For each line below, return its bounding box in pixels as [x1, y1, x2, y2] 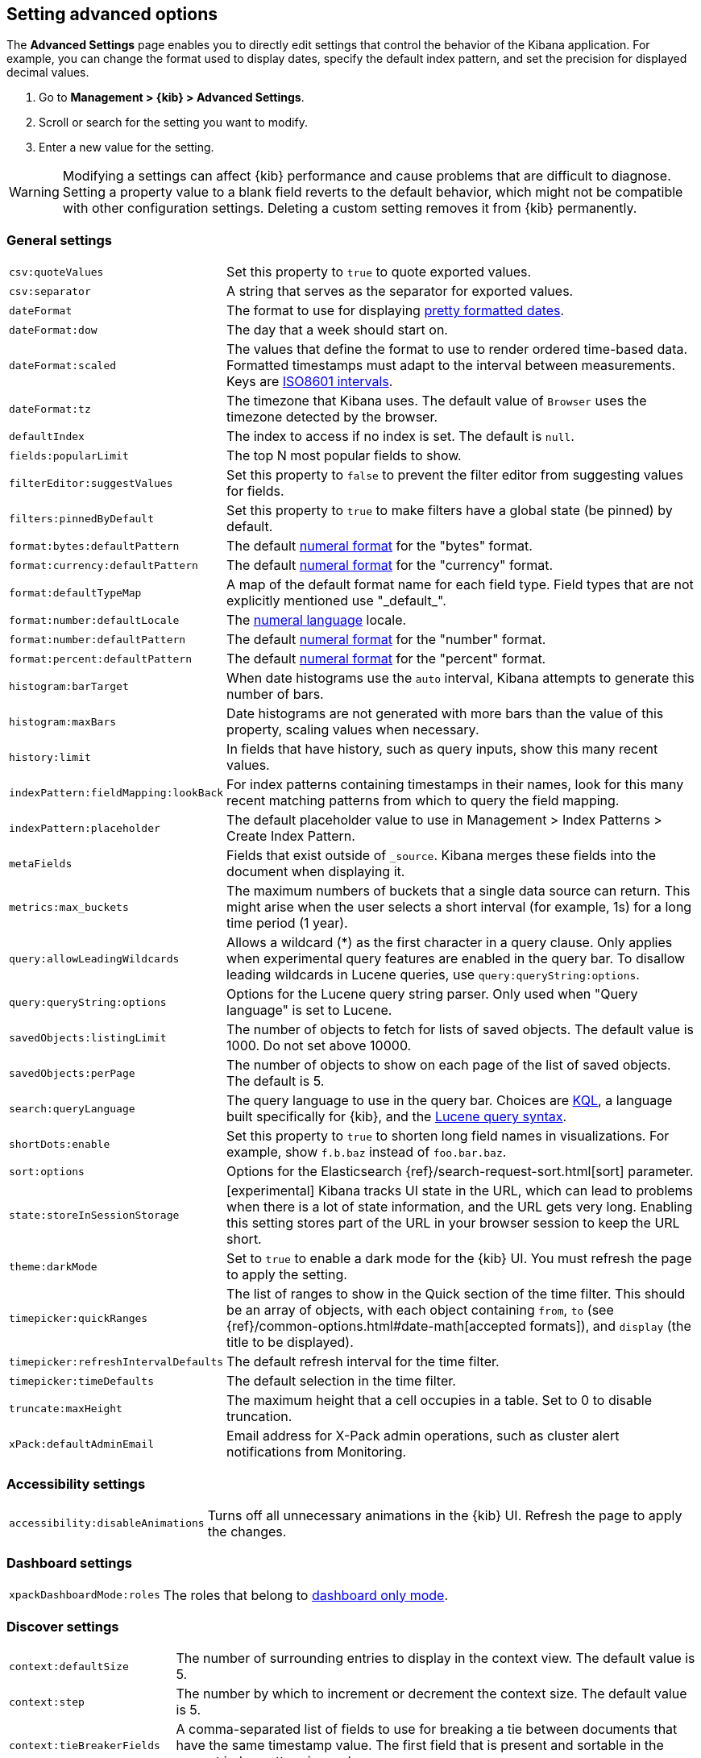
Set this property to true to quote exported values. [226, 264, 532, 281]
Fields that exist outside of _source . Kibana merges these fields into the [226, 847, 657, 864]
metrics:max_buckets [9, 900, 129, 913]
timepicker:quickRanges [9, 1311, 148, 1324]
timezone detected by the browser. [226, 409, 438, 426]
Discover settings [6, 1619, 119, 1635]
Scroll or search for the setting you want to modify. [39, 115, 308, 130]
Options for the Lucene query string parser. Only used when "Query [226, 986, 638, 1003]
